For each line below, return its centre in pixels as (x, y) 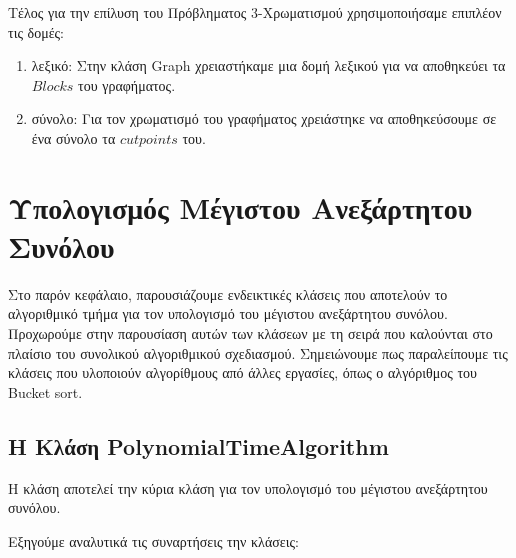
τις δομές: (36, 31)
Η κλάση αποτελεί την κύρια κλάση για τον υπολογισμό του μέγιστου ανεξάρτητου (248, 487)
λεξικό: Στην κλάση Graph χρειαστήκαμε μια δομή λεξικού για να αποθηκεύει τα (268, 65)
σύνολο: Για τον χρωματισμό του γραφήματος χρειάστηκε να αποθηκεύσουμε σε (264, 118)
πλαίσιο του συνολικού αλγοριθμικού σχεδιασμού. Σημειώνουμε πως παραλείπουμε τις (258, 352)
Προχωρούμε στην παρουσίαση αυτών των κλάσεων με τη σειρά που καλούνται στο (250, 333)
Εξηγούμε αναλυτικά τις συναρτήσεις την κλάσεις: (153, 540)
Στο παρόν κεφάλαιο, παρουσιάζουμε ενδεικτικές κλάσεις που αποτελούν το (228, 293)
